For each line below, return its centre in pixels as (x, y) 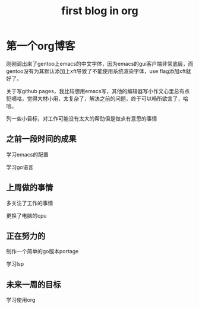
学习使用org (21, 300)
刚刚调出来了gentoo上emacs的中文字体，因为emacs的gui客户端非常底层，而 (100, 63)
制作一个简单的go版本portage (42, 251)
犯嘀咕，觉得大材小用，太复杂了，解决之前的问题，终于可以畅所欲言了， (94, 98)
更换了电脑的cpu (26, 215)
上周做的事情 (30, 188)
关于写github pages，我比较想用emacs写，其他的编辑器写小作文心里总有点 (98, 91)
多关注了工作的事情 (30, 203)
